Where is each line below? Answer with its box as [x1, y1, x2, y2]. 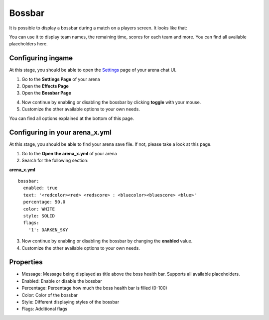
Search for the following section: [21, 157, 89, 164]
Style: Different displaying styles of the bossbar [21, 299, 120, 305]
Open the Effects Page [21, 83, 69, 89]
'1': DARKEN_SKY [28, 227, 68, 232]
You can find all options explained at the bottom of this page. [9, 115, 134, 121]
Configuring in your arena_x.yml [9, 128, 112, 137]
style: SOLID [23, 213, 55, 218]
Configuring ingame [9, 54, 73, 62]
